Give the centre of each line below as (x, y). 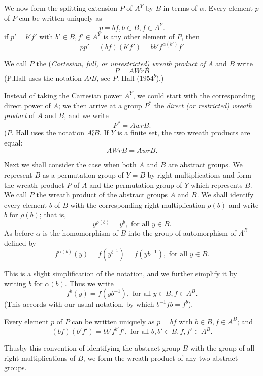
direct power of (27, 105)
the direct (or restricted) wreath (203, 105)
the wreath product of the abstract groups (102, 195)
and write (244, 204)
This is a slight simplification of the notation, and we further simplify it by (121, 273)
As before (19, 232)
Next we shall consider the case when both (70, 165)
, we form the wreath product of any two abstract (160, 357)
